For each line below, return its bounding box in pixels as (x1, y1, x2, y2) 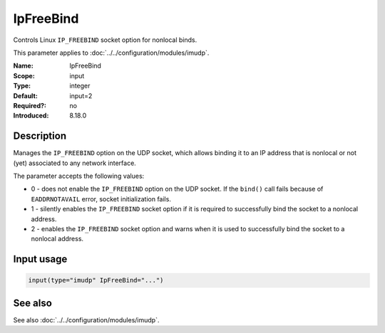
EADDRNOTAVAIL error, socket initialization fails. (31, 194, 171, 203)
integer (69, 82, 91, 90)
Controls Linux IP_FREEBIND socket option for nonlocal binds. (13, 36, 197, 44)
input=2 (69, 91, 93, 100)
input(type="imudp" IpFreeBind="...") (28, 276, 164, 285)
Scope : (13, 71, 35, 80)
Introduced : (13, 111, 49, 120)
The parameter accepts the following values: (13, 171, 145, 180)
